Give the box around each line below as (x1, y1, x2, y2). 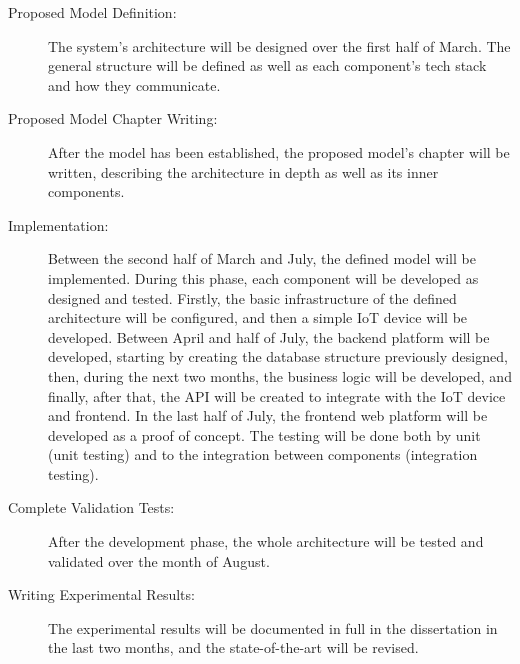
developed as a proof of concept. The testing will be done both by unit (48, 424, 481, 445)
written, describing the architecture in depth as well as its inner (48, 161, 439, 182)
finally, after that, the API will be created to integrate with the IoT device (48, 385, 506, 406)
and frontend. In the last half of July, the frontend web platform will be (48, 405, 488, 426)
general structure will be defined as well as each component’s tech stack (48, 55, 487, 76)
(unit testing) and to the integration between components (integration (48, 444, 478, 465)
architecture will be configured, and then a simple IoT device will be (48, 307, 468, 328)
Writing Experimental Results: (8, 584, 195, 605)
